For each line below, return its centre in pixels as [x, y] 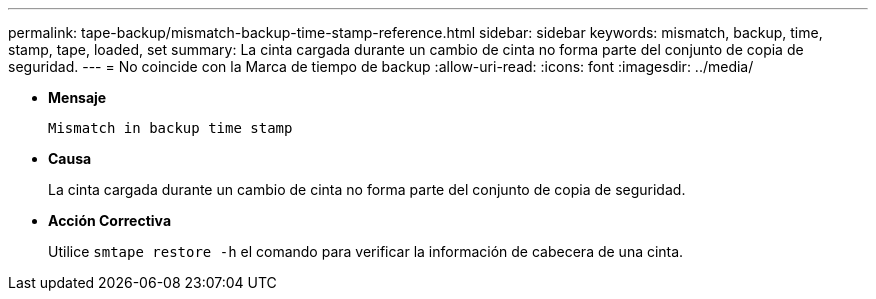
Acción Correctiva [110, 220]
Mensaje [77, 97]
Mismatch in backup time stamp [170, 128]
